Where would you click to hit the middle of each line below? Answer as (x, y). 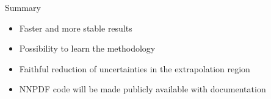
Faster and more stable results (76, 28)
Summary (23, 7)
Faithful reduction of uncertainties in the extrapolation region (135, 68)
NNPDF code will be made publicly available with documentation (143, 89)
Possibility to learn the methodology (87, 48)
